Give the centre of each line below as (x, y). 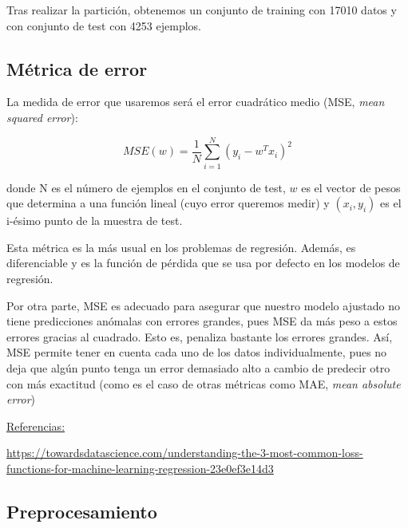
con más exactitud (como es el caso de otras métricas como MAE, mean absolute (204, 383)
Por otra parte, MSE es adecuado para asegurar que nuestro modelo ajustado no (203, 305)
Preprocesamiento (82, 511)
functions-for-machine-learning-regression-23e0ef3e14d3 (140, 469)
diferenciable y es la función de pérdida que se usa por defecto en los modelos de (203, 263)
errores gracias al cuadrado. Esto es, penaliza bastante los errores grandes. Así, (200, 336)
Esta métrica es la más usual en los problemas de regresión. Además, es (181, 247)
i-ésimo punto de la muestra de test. (95, 221)
